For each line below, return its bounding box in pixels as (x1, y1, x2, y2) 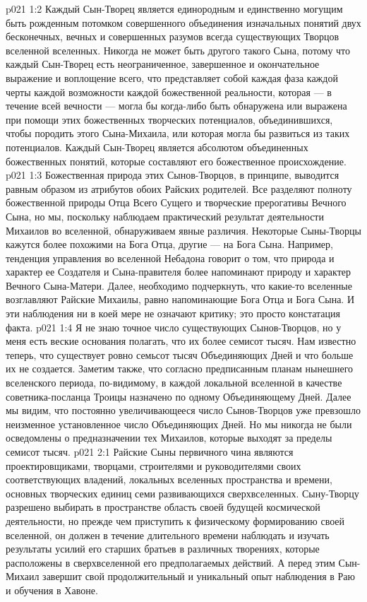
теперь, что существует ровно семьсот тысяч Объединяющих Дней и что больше (6, 347, 354, 362)
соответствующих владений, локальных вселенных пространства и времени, (6, 472, 332, 487)
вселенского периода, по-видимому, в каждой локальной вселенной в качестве (6, 375, 342, 390)
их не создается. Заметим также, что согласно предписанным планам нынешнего (6, 361, 354, 376)
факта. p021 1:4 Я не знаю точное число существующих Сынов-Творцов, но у (6, 319, 342, 334)
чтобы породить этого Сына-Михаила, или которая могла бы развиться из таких (6, 126, 350, 141)
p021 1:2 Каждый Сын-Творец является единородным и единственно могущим (6, 1, 343, 16)
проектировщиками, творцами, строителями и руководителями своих (6, 458, 301, 473)
